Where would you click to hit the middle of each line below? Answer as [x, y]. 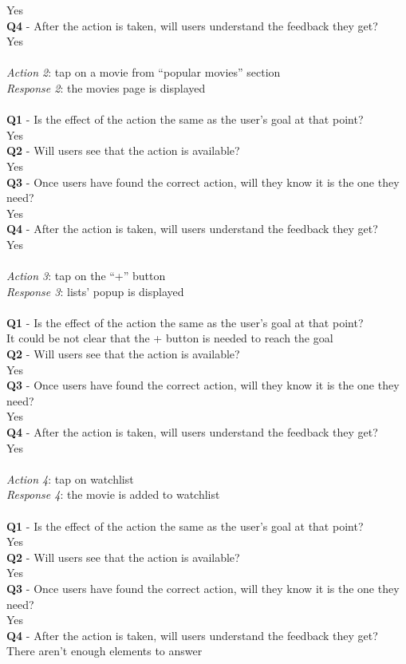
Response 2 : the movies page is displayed [106, 87]
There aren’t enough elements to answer [104, 651]
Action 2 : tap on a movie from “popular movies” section [144, 72]
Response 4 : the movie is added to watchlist [113, 494]
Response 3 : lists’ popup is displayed [95, 291]
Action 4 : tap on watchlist [70, 478]
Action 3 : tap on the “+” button [86, 276]
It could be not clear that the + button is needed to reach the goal [170, 338]
